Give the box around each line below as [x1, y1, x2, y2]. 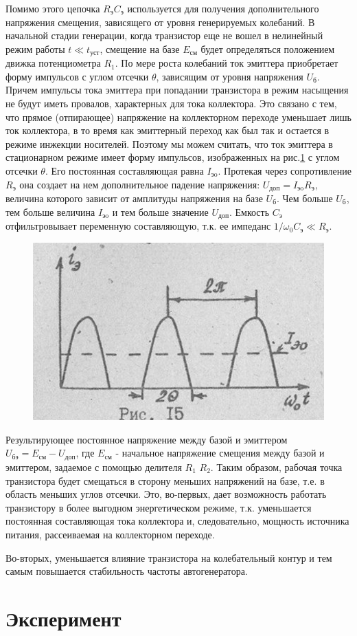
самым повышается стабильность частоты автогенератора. [5, 564, 248, 578]
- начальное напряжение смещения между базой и [115, 446, 325, 460]
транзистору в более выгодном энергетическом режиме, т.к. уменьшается [5, 500, 312, 514]
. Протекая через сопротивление [218, 163, 352, 177]
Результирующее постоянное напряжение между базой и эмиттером [5, 432, 288, 446]
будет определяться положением [200, 41, 335, 56]
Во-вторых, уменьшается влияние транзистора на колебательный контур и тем [5, 550, 332, 564]
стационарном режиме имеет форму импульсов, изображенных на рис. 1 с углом [5, 150, 340, 164]
